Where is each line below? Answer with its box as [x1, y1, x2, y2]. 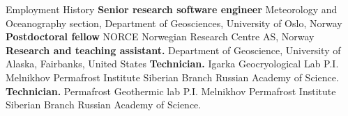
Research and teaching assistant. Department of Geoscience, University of [6, 42, 341, 57]
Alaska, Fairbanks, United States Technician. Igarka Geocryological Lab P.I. [6, 56, 339, 71]
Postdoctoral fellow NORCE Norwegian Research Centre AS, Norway [6, 29, 315, 44]
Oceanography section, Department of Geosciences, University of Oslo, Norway [6, 15, 342, 30]
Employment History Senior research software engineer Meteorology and [6, 2, 338, 16]
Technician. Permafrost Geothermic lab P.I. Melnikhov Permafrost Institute [6, 83, 336, 98]
